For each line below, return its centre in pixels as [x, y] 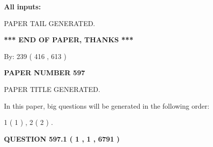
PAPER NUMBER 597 [45, 73]
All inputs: [22, 6]
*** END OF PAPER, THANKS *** [69, 40]
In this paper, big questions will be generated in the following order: [107, 105]
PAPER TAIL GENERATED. [50, 23]
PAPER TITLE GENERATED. [52, 89]
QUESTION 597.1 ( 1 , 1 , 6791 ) [62, 138]
